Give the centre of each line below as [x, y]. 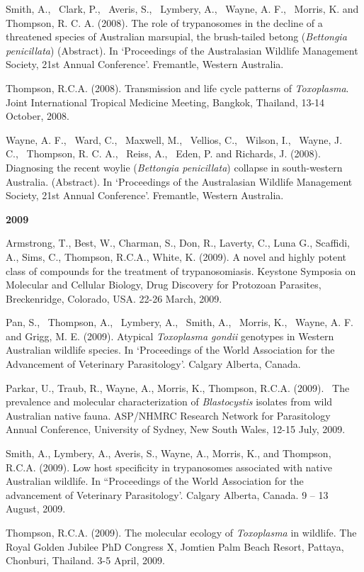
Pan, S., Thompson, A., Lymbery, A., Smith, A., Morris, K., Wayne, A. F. [180, 322]
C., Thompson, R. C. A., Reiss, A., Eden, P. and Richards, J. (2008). [163, 153]
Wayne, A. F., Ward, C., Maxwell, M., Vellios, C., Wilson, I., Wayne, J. [174, 139]
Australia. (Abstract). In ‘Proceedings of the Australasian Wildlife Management [179, 181]
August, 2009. [36, 509]
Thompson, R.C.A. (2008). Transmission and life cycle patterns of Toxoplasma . [177, 88]
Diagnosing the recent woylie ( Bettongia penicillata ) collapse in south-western [174, 167]
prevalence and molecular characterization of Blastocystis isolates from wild [169, 402]
